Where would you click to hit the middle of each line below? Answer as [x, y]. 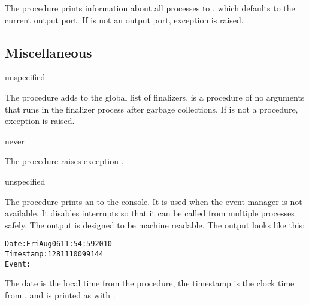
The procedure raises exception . [64, 161]
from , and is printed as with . [60, 295]
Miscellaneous [49, 52]
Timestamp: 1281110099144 [54, 254]
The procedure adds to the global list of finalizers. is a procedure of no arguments [155, 97]
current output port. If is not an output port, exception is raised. [124, 19]
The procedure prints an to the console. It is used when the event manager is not [154, 201]
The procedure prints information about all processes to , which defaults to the [150, 8]
